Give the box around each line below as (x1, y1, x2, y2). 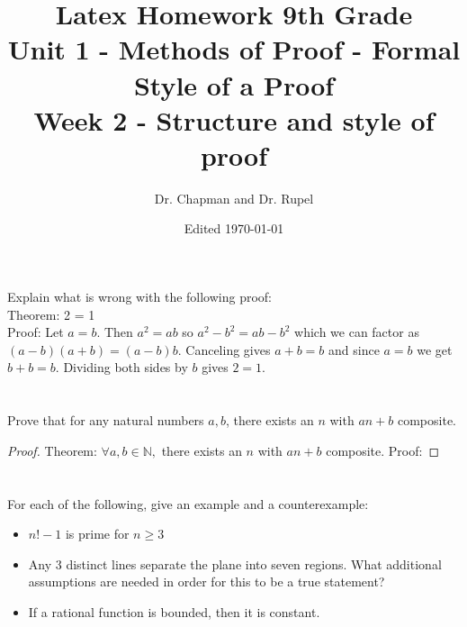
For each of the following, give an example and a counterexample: (7, 494, 369, 513)
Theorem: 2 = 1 (7, 304, 95, 323)
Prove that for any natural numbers (7, 411, 204, 430)
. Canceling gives (177, 340, 271, 359)
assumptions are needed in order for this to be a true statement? (28, 572, 385, 591)
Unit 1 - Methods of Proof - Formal (7, 31, 461, 68)
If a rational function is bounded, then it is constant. (28, 602, 320, 621)
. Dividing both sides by (55, 358, 188, 377)
